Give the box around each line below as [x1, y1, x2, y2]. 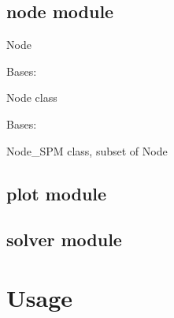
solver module [6, 227, 122, 252]
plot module [6, 181, 107, 205]
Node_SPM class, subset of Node [6, 142, 168, 159]
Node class [6, 89, 57, 106]
